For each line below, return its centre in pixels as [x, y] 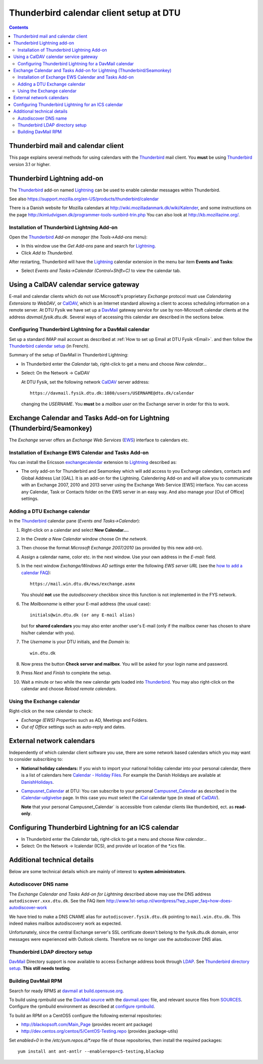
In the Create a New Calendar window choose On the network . [85, 539]
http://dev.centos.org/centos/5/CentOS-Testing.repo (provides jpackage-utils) [100, 1031]
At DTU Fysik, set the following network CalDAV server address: [85, 382]
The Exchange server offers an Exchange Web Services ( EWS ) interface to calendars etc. [99, 440]
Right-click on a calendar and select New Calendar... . [75, 530]
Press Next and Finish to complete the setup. [66, 673]
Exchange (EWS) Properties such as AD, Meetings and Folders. [85, 720]
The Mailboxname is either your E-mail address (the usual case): [86, 604]
